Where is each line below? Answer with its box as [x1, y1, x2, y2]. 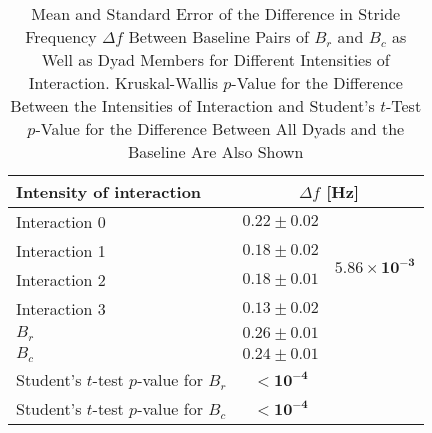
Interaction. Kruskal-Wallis [28, 71, 218, 94]
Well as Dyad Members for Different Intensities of [41, 48, 390, 71]
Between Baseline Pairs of [128, 25, 309, 48]
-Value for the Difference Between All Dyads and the [35, 117, 405, 140]
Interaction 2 [16, 268, 106, 291]
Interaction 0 [16, 210, 106, 233]
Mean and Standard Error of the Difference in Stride [31, 2, 401, 25]
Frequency [25, 25, 97, 48]
